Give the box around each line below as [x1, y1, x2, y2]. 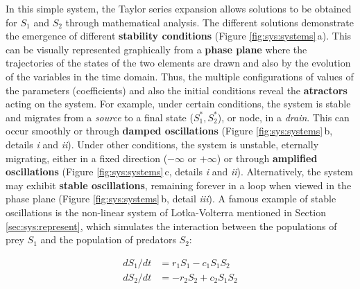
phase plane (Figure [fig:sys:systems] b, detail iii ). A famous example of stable [6, 191, 336, 206]
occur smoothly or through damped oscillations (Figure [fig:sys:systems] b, [6, 123, 333, 138]
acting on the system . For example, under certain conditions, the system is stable [6, 96, 351, 111]
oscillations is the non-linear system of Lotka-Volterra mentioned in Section [6, 204, 326, 219]
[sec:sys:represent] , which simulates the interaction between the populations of [6, 218, 337, 233]
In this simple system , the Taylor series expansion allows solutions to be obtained [6, 1, 352, 15]
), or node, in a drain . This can [217, 110, 350, 124]
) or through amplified [216, 150, 318, 165]
